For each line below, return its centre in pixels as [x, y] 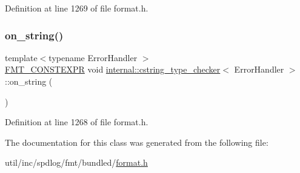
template [21, 57]
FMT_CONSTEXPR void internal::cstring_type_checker [113, 69]
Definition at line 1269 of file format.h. [77, 8]
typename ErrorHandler [93, 57]
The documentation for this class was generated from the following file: [137, 142]
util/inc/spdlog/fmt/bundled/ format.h [76, 162]
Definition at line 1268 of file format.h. [77, 122]
